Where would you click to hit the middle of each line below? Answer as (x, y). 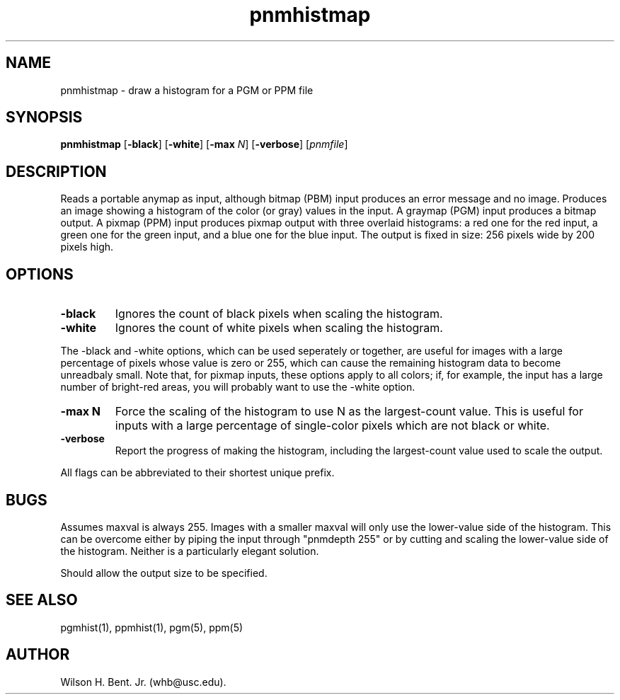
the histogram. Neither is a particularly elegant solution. (190, 551)
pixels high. (87, 247)
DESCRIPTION (56, 171)
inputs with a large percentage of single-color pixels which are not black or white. (332, 426)
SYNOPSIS (44, 117)
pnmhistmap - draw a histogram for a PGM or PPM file (187, 90)
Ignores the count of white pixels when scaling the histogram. (279, 328)
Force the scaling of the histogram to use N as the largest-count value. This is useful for (349, 412)
